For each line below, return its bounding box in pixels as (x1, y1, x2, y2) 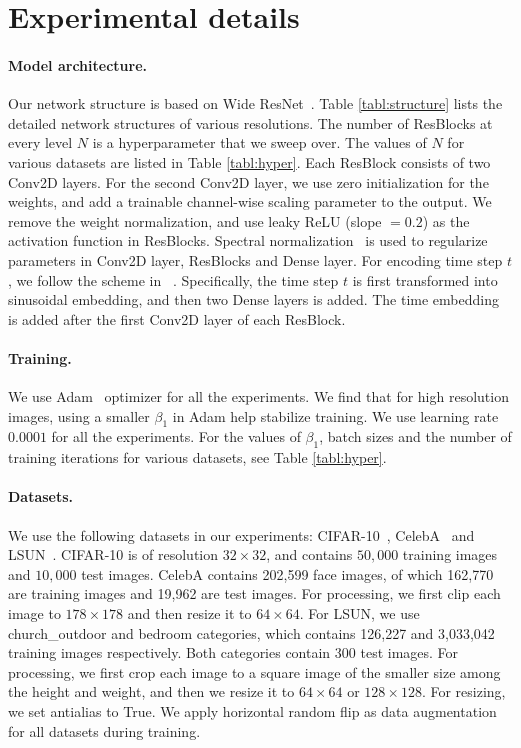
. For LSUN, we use (299, 603, 420, 624)
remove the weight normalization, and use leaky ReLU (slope (8, 210, 382, 231)
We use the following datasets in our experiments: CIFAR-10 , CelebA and (8, 524, 475, 545)
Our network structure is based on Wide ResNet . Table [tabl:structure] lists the (8, 93, 503, 114)
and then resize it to (127, 603, 252, 624)
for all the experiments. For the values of (51, 426, 301, 447)
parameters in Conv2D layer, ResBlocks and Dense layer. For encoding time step (8, 249, 503, 270)
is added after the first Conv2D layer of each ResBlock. (8, 308, 346, 329)
